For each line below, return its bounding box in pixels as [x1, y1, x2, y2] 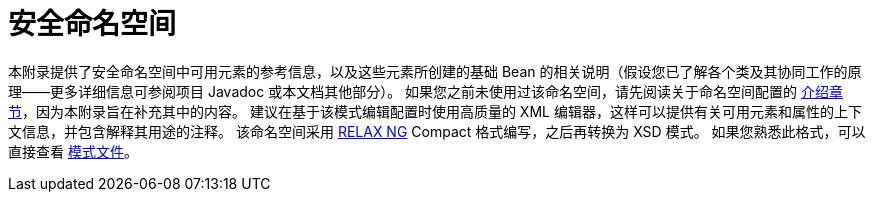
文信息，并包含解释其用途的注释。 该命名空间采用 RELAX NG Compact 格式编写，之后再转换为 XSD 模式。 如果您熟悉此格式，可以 [8, 122, 866, 140]
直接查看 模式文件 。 [8, 142, 138, 160]
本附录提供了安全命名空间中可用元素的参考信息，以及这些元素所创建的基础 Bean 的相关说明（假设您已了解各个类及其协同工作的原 [8, 62, 862, 80]
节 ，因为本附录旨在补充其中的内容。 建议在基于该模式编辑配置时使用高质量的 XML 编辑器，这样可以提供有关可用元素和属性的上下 [8, 102, 862, 120]
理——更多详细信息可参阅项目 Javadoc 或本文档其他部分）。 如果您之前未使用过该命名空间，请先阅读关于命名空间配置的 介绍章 [8, 82, 844, 100]
